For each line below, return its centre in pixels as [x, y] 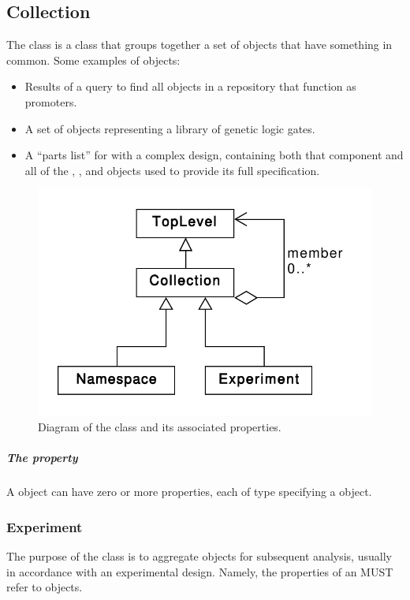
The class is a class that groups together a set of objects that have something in [199, 45]
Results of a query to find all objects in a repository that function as [190, 86]
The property [42, 458]
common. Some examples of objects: [93, 60]
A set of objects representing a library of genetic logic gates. [170, 128]
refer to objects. [45, 587]
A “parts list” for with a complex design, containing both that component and [214, 155]
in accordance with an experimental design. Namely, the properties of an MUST [200, 571]
